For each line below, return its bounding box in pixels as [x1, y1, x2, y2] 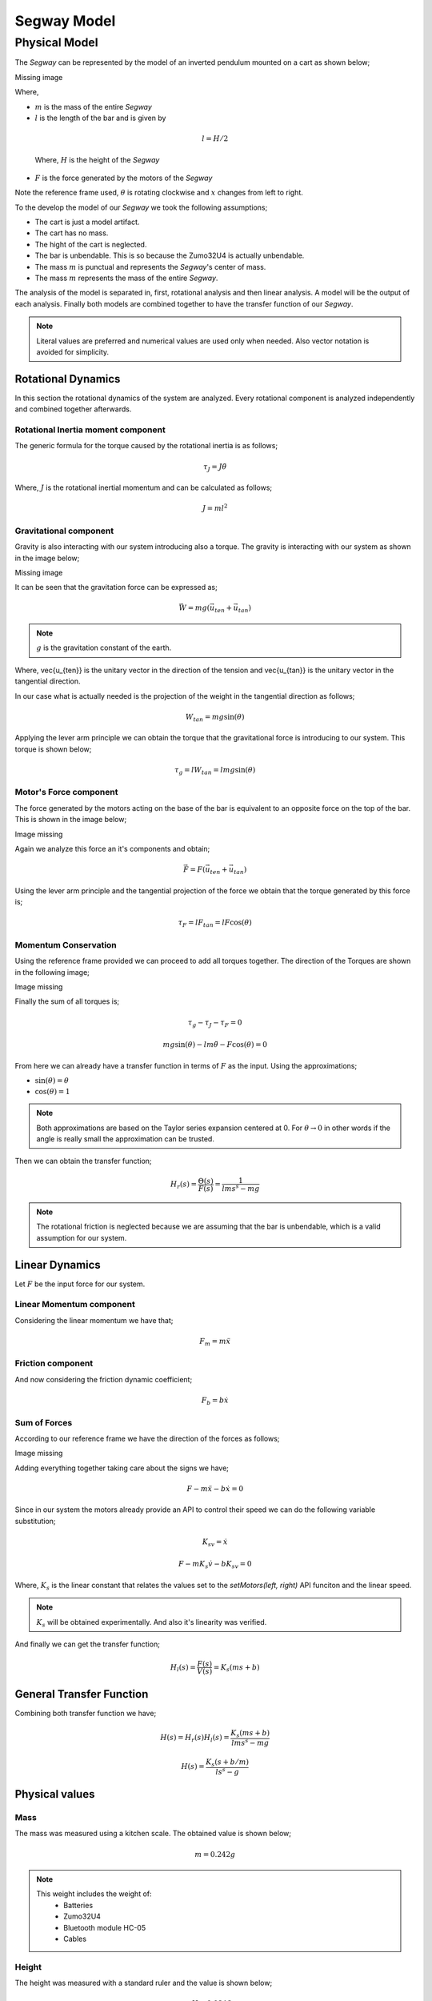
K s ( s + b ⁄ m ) [205, 1758, 250, 1769]
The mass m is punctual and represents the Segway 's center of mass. [34, 262, 266, 271]
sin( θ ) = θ [34, 1076, 70, 1085]
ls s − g [215, 1766, 239, 1776]
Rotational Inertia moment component [14, 424, 166, 435]
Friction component [14, 1357, 94, 1369]
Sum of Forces [14, 1417, 73, 1428]
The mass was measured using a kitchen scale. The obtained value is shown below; [14, 1829, 292, 1839]
